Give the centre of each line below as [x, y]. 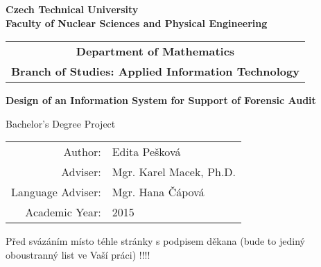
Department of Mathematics [155, 51]
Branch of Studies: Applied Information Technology [155, 71]
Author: [82, 152]
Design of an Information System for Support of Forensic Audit [161, 100]
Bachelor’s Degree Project [61, 123]
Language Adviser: [56, 192]
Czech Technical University [72, 9]
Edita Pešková [146, 152]
